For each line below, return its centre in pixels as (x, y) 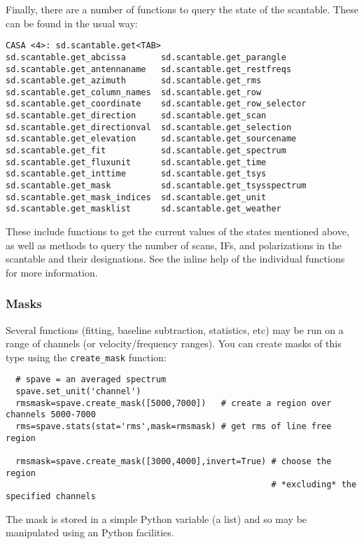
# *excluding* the (314, 485)
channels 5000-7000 (51, 415)
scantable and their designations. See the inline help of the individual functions (175, 259)
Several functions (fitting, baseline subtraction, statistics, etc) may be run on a (175, 329)
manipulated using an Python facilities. (90, 532)
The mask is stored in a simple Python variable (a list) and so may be (156, 518)
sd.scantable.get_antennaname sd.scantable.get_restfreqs (149, 69)
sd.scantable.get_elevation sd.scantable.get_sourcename (151, 139)
